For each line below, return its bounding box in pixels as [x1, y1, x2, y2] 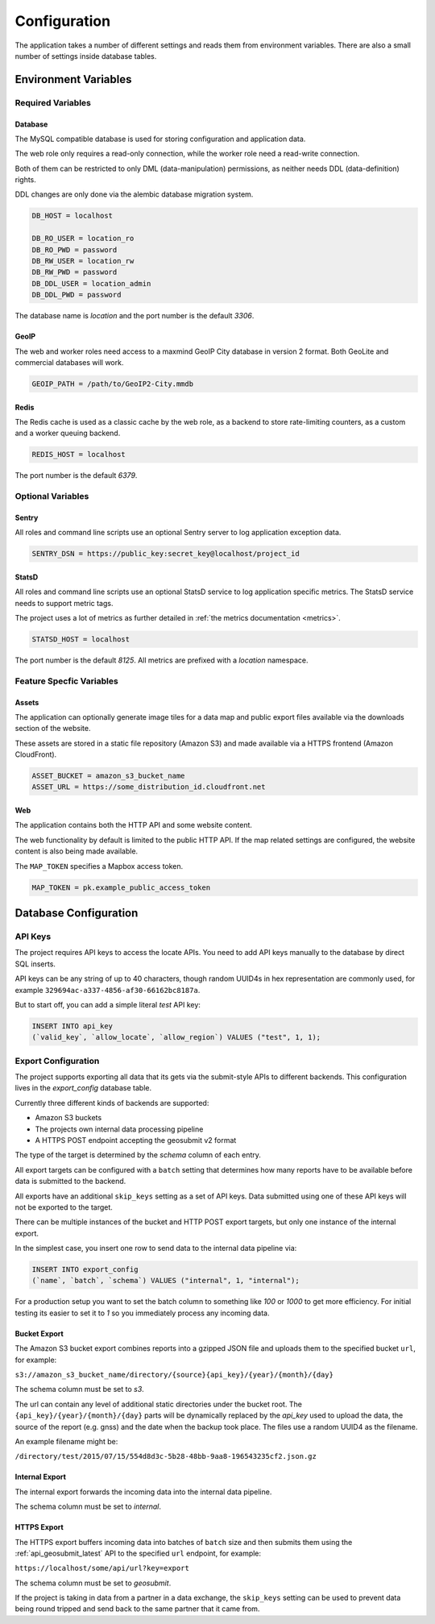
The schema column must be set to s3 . [14, 1385, 144, 1394]
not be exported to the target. [14, 1202, 113, 1212]
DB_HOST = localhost [31, 211, 113, 221]
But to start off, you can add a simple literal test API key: [14, 999, 201, 1009]
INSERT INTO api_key [31, 1021, 113, 1031]
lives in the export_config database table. [14, 1083, 152, 1093]
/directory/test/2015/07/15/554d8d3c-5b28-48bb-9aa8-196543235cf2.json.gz [14, 1452, 317, 1461]
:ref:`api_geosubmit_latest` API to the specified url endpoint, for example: [14, 1548, 262, 1558]
